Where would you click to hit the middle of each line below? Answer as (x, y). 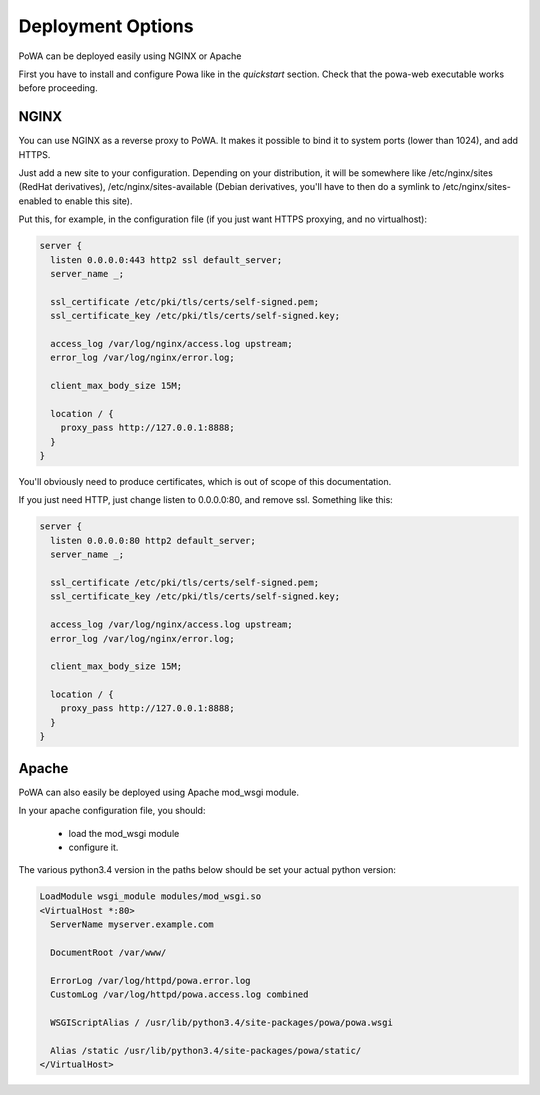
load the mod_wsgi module (124, 833)
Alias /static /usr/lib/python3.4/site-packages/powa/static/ (206, 1050)
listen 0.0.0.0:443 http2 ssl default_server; (166, 259)
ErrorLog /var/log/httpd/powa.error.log (150, 980)
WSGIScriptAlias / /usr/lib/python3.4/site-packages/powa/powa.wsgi (222, 1022)
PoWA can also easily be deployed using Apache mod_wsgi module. (159, 792)
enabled (35, 201)
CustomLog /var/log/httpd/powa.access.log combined (179, 994)
